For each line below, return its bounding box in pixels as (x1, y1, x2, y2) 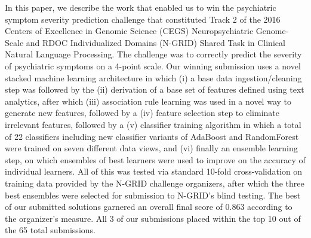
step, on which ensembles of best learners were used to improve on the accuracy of (5, 153, 306, 166)
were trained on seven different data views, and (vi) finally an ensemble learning (5, 142, 298, 154)
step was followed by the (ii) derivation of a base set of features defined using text (5, 83, 304, 96)
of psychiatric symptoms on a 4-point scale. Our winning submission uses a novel (5, 59, 301, 72)
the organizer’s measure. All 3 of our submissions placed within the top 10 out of (5, 212, 301, 224)
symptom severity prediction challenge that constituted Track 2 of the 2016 (5, 13, 281, 25)
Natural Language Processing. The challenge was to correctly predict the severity (5, 48, 302, 60)
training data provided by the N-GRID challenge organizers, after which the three (5, 176, 304, 189)
